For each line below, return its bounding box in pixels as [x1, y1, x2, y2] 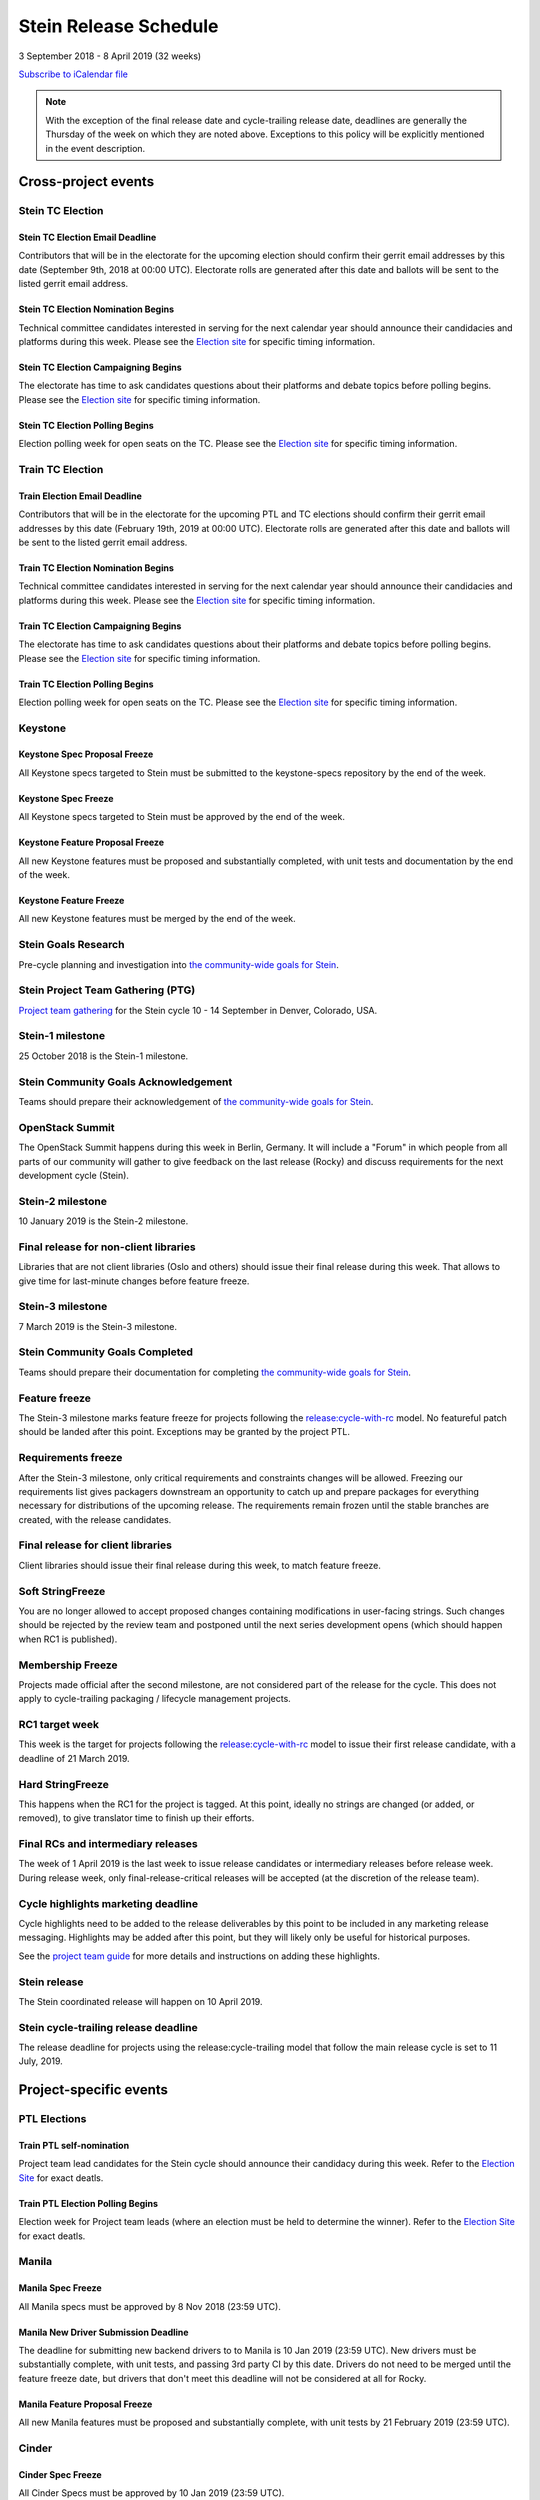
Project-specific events [18, 2081, 169, 2099]
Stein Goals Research [18, 938, 125, 952]
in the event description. [45, 142, 146, 154]
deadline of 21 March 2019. [18, 1752, 130, 1764]
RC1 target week [18, 1718, 100, 1732]
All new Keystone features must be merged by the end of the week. [18, 913, 297, 925]
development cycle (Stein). [18, 1169, 130, 1181]
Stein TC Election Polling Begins [18, 419, 154, 431]
